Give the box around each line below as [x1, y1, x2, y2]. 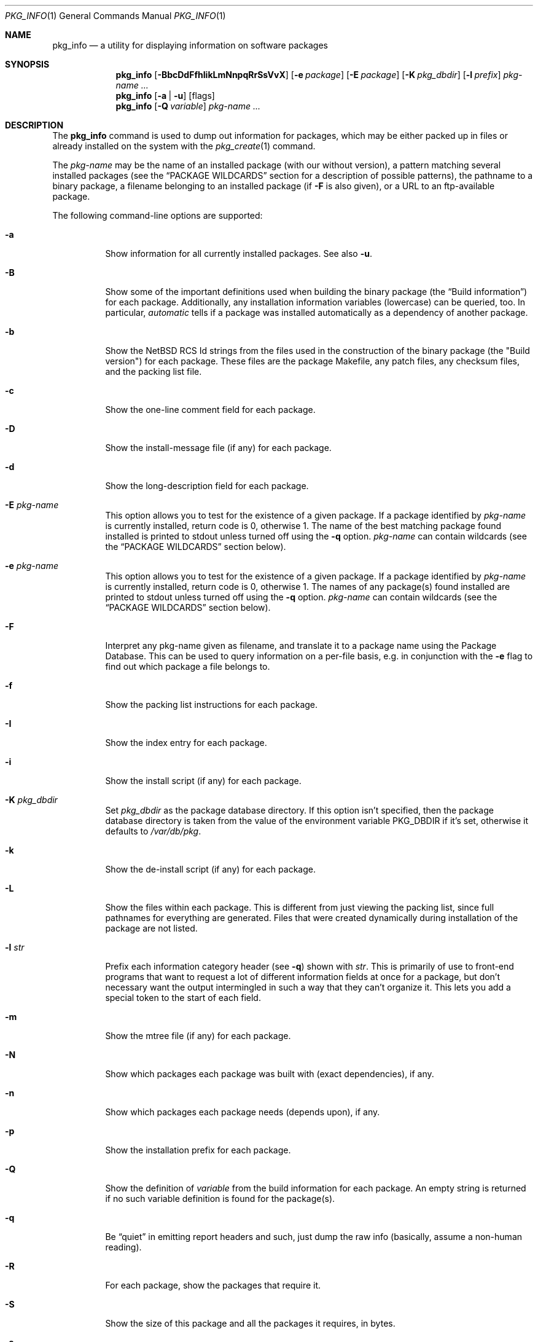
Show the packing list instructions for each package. [105, 699, 318, 710]
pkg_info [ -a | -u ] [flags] [115, 90, 215, 101]
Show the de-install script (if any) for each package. [105, 864, 316, 874]
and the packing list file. [105, 366, 202, 377]
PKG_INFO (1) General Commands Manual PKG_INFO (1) [5, 10, 226, 21]
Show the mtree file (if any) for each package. [105, 1030, 291, 1041]
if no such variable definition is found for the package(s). [105, 1193, 335, 1204]
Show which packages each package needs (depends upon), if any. [105, 1107, 380, 1117]
